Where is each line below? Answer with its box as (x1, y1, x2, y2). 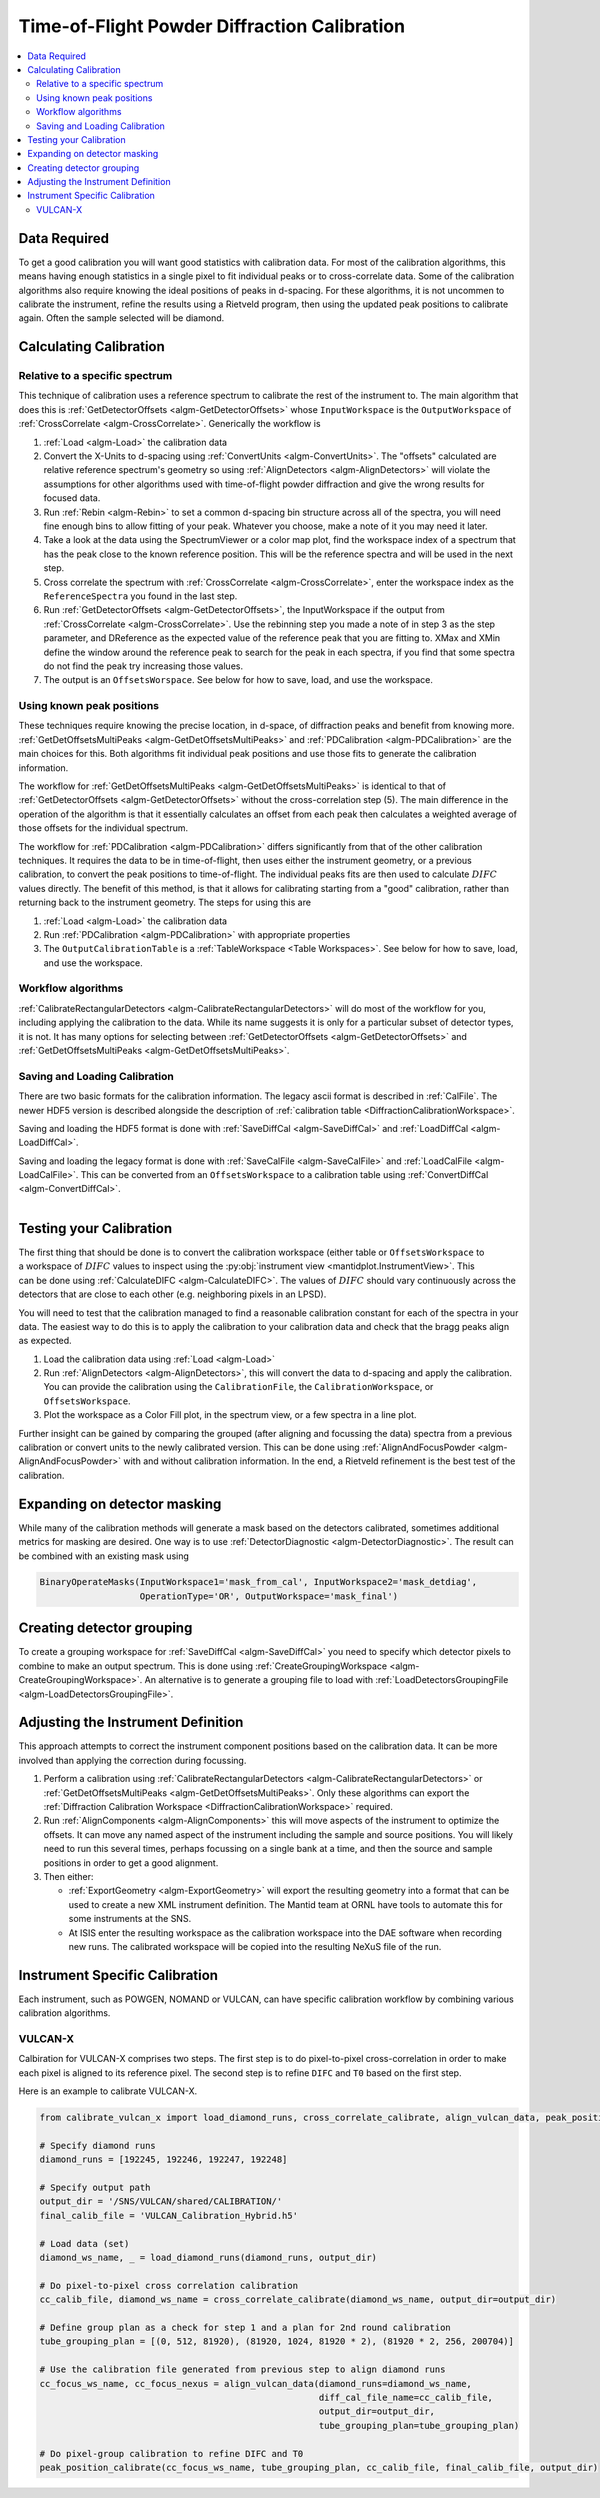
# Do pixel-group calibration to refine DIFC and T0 (39, 2448, 304, 2459)
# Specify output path (39, 2182, 151, 2194)
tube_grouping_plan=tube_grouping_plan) (318, 2420, 520, 2431)
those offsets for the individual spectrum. (18, 822, 189, 834)
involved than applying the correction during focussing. (18, 1754, 247, 1766)
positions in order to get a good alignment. (43, 1856, 219, 1869)
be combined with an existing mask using (18, 1550, 190, 1562)
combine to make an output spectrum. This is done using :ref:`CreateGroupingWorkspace (18, 1660, 388, 1672)
